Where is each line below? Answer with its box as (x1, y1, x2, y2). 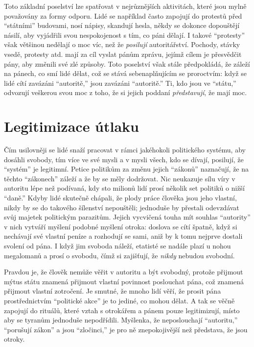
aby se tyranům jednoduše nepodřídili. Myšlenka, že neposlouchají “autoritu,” (4, 315, 238, 325)
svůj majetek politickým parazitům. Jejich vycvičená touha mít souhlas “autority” (4, 212, 251, 222)
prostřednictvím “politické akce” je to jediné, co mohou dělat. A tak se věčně (4, 295, 235, 305)
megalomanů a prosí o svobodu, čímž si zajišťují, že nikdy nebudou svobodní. (4, 250, 235, 260)
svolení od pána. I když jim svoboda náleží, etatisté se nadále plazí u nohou (4, 241, 231, 250)
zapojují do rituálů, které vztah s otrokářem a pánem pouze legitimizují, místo (4, 305, 240, 315)
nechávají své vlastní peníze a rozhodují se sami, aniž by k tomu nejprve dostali (4, 231, 243, 241)
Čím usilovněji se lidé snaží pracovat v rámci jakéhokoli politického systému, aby (4, 145, 246, 155)
